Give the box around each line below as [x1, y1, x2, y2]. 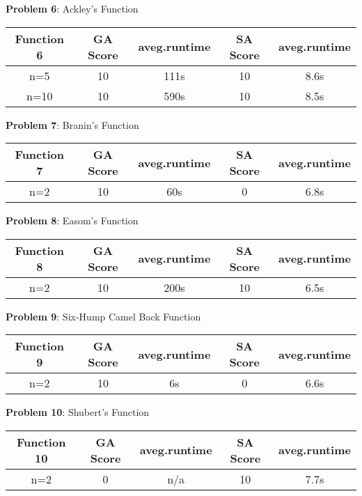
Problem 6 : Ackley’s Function [6, 1, 139, 15]
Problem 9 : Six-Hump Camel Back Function [6, 309, 201, 323]
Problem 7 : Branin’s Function [6, 117, 139, 132]
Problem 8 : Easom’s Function [6, 213, 139, 228]
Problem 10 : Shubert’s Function [6, 405, 150, 419]
